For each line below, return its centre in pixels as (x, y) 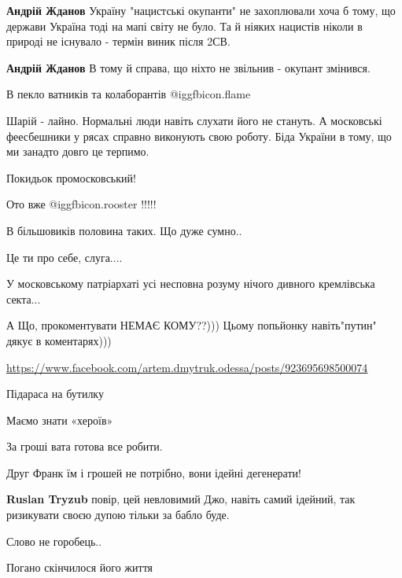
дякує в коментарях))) (59, 340)
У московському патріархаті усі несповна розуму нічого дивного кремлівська (191, 283)
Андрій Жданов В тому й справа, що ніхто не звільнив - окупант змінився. (188, 67)
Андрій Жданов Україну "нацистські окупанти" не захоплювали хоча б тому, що (201, 10)
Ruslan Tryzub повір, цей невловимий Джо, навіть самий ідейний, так (181, 499)
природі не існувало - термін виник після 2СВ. (118, 41)
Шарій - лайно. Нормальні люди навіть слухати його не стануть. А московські (194, 120)
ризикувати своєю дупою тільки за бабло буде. (118, 515)
